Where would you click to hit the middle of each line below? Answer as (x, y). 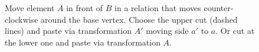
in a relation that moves (158, 8)
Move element (30, 8)
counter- (219, 8)
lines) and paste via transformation (68, 31)
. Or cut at (235, 31)
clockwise (22, 19)
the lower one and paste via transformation (83, 42)
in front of (85, 8)
